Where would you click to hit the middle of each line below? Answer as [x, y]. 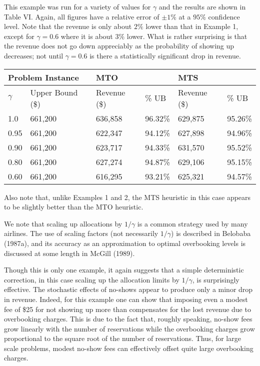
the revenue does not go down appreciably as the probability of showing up [119, 46]
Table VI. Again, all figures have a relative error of [82, 16]
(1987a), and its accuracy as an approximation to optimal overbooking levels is [125, 243]
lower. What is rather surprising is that [187, 36]
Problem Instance [43, 77]
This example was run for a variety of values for [77, 6]
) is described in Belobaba [211, 233]
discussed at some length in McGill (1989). [69, 253]
